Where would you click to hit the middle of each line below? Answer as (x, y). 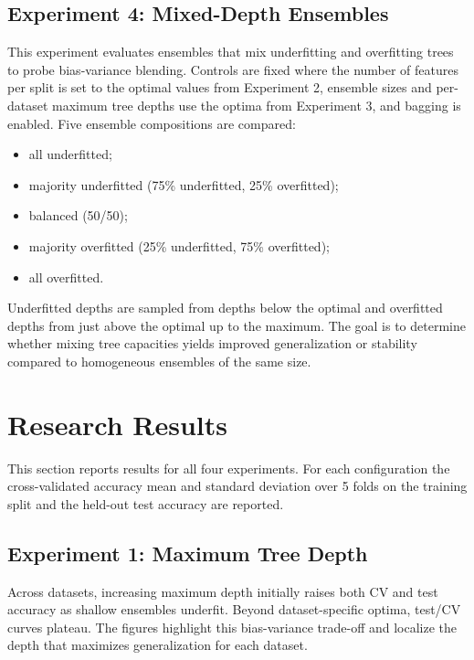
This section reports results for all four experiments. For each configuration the (229, 468)
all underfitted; (70, 154)
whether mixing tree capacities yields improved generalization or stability (212, 343)
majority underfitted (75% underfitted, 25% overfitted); (184, 184)
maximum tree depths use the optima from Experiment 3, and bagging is (257, 105)
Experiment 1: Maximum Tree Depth (188, 553)
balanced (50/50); (78, 215)
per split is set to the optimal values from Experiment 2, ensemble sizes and (220, 87)
